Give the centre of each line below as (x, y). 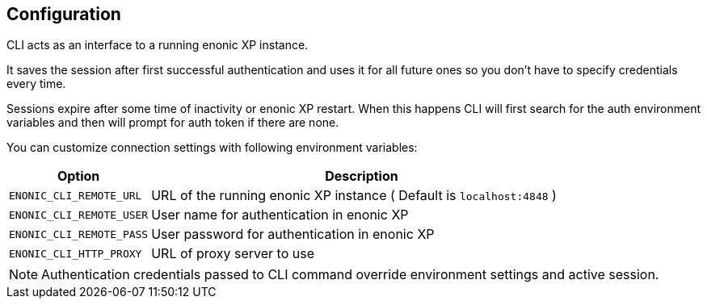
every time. (36, 84)
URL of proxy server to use (233, 254)
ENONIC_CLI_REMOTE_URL (76, 195)
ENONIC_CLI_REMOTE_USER (79, 215)
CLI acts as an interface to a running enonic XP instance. (158, 45)
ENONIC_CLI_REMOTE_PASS (79, 234)
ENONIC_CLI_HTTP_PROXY (76, 253)
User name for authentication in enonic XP (280, 215)
